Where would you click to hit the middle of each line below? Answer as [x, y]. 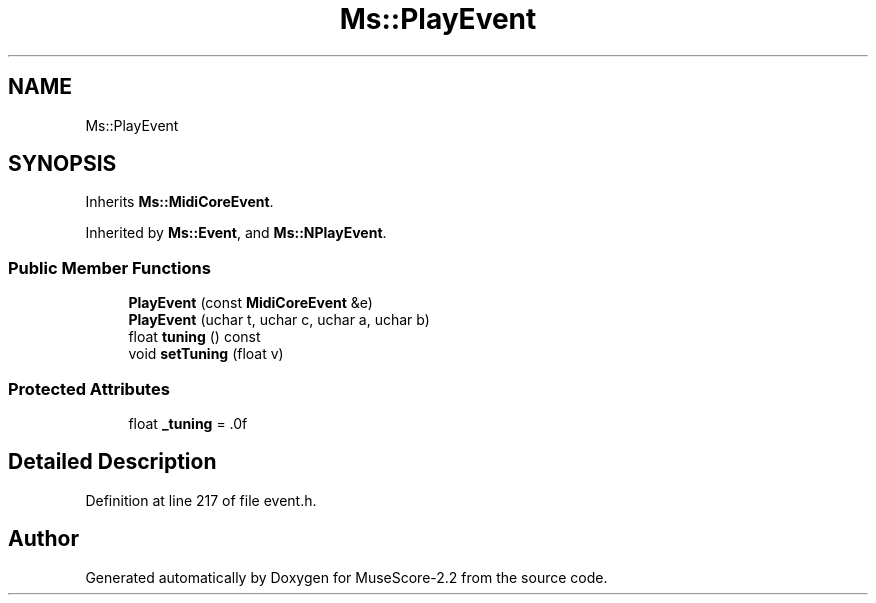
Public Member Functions [109, 267]
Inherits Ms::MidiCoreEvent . [179, 202]
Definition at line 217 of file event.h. [201, 500]
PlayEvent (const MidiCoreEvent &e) [250, 303]
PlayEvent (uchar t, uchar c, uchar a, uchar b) [279, 320]
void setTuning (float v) [206, 354]
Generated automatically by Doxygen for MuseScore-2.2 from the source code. [346, 577]
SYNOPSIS [62, 164]
